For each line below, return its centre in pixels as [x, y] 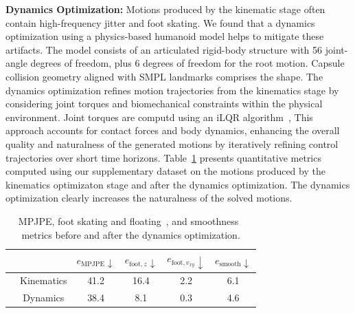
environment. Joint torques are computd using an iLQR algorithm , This [159, 117]
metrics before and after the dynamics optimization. [131, 234]
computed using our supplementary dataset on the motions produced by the [165, 171]
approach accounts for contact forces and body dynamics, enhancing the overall [173, 130]
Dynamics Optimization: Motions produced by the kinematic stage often [165, 9]
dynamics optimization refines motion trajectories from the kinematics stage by [172, 90]
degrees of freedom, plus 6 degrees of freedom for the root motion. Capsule [187, 63]
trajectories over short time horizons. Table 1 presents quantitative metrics [163, 157]
